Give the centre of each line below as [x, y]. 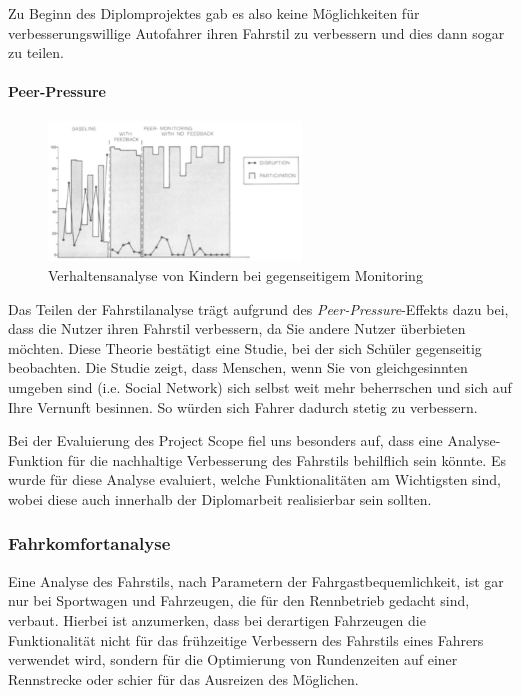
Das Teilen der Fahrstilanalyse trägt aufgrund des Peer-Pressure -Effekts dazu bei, [258, 308]
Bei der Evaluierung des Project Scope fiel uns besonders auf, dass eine [225, 440]
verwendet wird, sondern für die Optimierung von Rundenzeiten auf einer [233, 659]
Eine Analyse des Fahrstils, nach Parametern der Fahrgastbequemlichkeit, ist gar [256, 580]
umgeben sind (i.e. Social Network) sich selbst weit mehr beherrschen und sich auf [260, 387]
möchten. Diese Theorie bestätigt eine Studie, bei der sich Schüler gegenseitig [245, 347]
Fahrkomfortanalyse [89, 543]
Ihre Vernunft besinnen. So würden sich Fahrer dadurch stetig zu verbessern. [243, 406]
